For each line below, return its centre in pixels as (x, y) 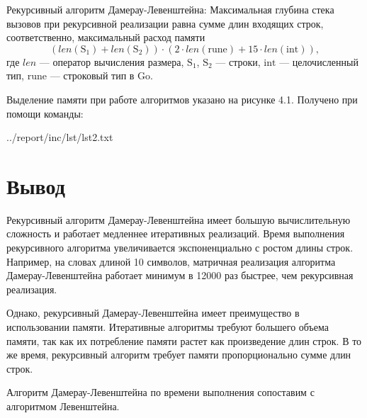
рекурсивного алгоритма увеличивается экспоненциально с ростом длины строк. (180, 248)
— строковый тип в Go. (101, 75)
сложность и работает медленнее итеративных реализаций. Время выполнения (176, 233)
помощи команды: (45, 113)
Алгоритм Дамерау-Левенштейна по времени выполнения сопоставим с (160, 392)
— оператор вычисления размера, (112, 61)
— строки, (238, 61)
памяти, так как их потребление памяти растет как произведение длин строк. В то (184, 340)
